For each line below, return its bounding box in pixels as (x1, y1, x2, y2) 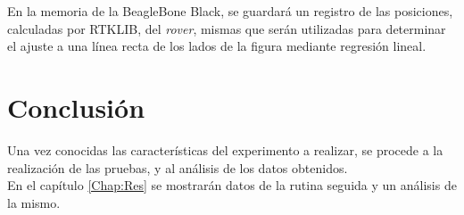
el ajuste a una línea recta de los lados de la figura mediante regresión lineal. (7, 37, 427, 55)
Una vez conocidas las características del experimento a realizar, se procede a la (7, 140, 443, 159)
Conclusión (7, 88, 145, 125)
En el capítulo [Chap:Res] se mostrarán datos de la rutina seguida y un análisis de (7, 176, 457, 194)
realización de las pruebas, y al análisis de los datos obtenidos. (7, 158, 348, 177)
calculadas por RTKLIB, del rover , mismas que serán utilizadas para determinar (7, 19, 446, 37)
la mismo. (7, 193, 61, 211)
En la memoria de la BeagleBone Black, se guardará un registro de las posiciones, (7, 2, 453, 20)
